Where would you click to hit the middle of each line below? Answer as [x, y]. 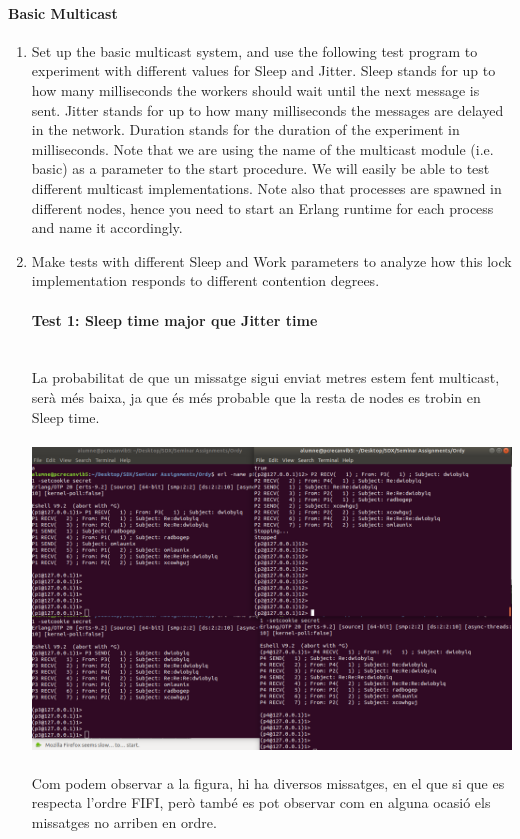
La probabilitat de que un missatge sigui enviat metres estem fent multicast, [265, 377]
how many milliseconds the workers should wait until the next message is [255, 89]
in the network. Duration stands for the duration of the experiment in [245, 129]
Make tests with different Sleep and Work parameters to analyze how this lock [271, 260]
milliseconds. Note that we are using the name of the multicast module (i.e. [262, 148]
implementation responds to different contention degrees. [205, 280]
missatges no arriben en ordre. [124, 822]
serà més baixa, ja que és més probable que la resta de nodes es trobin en [256, 396]
